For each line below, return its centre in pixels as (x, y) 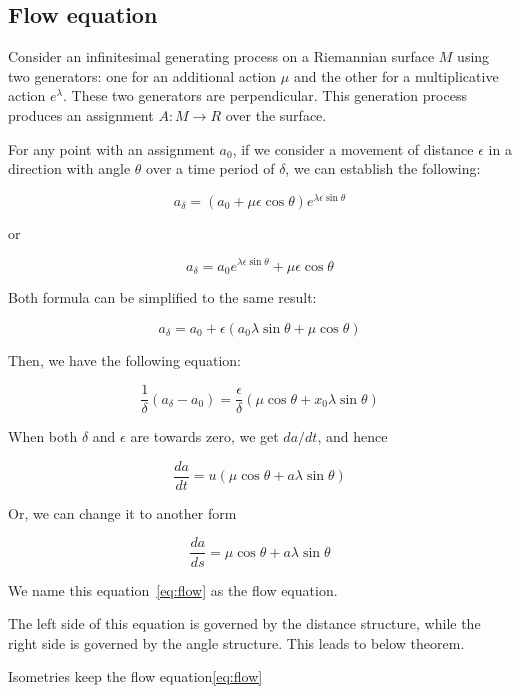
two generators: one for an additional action (142, 75)
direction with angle (69, 168)
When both (43, 436)
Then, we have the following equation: (124, 359)
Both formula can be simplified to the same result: (162, 296)
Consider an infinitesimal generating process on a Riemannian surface (221, 56)
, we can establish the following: (383, 168)
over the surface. (276, 114)
